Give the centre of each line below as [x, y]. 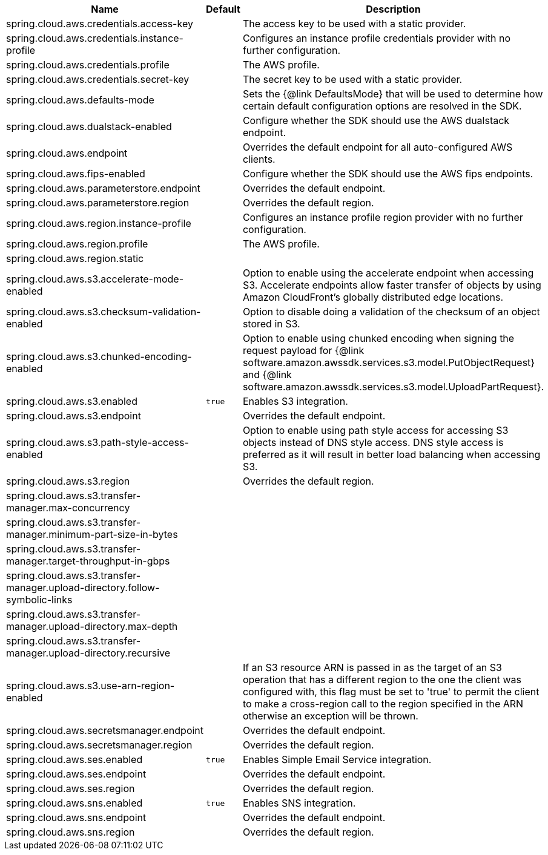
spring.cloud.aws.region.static [75, 258]
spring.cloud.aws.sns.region [71, 832]
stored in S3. [271, 324]
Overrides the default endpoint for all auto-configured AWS [378, 147]
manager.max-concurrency [68, 508]
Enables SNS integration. [299, 803]
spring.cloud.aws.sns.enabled [74, 803]
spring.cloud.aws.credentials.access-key [100, 24]
